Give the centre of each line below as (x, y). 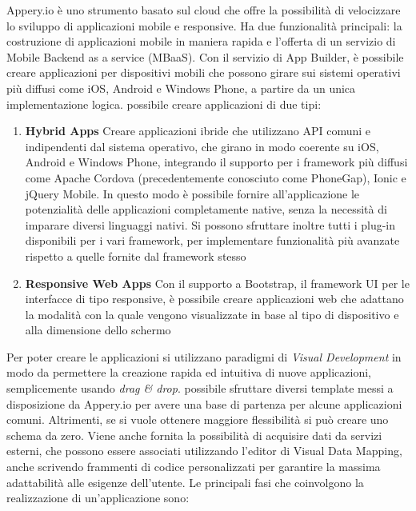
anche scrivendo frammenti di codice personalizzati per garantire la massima (194, 467)
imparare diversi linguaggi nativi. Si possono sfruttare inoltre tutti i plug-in (210, 224)
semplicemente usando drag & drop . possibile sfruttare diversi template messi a (200, 388)
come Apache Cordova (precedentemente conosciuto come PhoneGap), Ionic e (216, 177)
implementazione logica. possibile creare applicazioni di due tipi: (164, 104)
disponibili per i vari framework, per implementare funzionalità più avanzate (212, 240)
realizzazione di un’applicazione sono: (98, 498)
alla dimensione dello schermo (98, 330)
